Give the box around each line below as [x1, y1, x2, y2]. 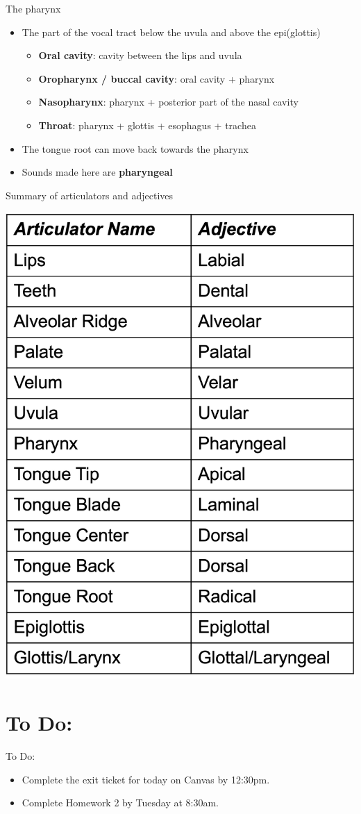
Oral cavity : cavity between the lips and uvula [38, 48, 242, 63]
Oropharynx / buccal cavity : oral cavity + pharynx [38, 71, 275, 85]
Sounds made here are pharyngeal [22, 165, 173, 179]
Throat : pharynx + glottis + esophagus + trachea [38, 117, 256, 132]
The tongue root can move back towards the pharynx [22, 141, 249, 156]
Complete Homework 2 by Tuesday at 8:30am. [22, 795, 219, 810]
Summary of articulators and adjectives [6, 188, 174, 202]
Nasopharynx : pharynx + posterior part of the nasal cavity [38, 94, 299, 109]
